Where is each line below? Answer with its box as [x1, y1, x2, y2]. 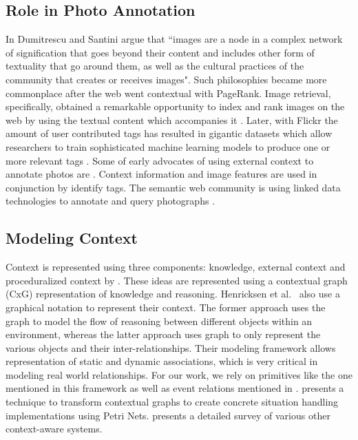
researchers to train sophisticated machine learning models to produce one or [6, 139, 330, 154]
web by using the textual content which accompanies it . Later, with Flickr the [6, 112, 338, 127]
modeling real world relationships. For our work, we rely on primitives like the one [6, 367, 352, 381]
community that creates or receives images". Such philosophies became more [6, 72, 327, 86]
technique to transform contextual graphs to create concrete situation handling [6, 395, 339, 409]
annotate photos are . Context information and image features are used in [6, 167, 317, 181]
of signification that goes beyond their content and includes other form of [6, 45, 315, 59]
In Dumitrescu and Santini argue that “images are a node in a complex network [6, 32, 343, 46]
